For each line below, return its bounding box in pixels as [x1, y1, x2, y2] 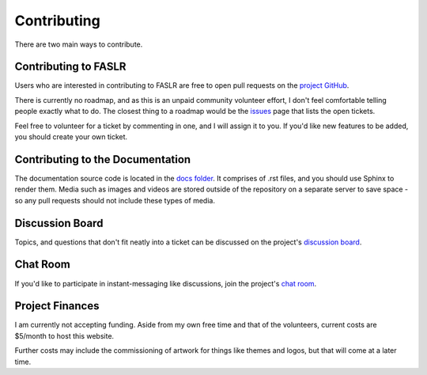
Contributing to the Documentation [14, 153, 191, 166]
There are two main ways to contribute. [14, 40, 143, 49]
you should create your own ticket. [14, 132, 128, 142]
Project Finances [14, 299, 100, 312]
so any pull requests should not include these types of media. [14, 195, 215, 205]
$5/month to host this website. [14, 331, 115, 340]
